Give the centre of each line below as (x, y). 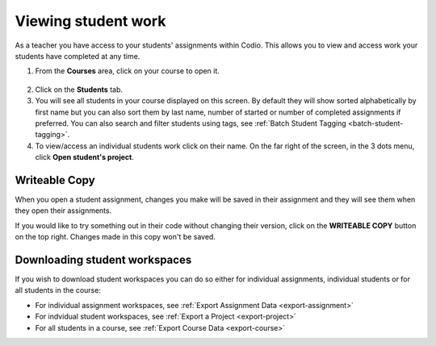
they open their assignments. (63, 211)
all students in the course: (58, 290)
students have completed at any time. (78, 56)
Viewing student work (90, 21)
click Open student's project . (85, 157)
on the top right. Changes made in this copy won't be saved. (115, 237)
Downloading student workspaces (103, 259)
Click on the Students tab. (79, 90)
